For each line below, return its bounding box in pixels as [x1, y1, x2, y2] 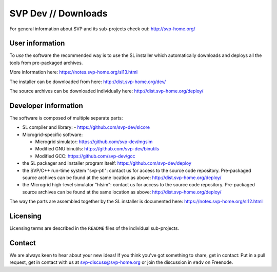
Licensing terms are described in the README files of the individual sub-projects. [9, 225, 180, 231]
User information [9, 39, 65, 48]
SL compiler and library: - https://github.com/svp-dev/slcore [22, 124, 150, 130]
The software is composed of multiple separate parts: [9, 114, 123, 121]
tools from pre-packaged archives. [9, 60, 83, 66]
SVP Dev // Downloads [9, 8, 108, 19]
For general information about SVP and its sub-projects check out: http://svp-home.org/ [9, 26, 195, 32]
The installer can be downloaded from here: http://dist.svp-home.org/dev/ [9, 79, 166, 85]
